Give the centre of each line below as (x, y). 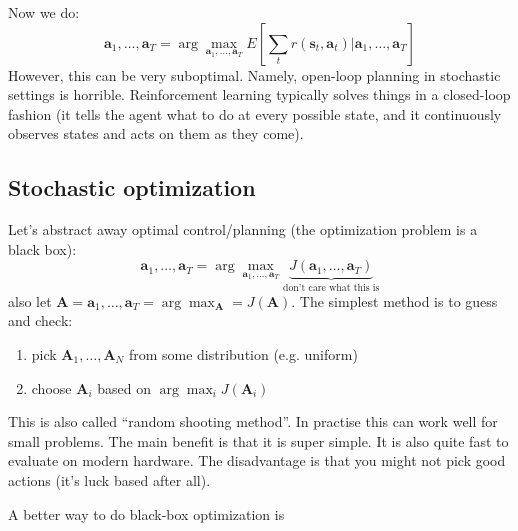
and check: (40, 320)
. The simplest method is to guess (394, 300)
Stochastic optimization (132, 187)
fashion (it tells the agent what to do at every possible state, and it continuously (255, 113)
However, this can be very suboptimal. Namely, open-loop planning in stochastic (254, 74)
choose (51, 387)
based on (124, 387)
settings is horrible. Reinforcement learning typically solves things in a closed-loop (259, 94)
